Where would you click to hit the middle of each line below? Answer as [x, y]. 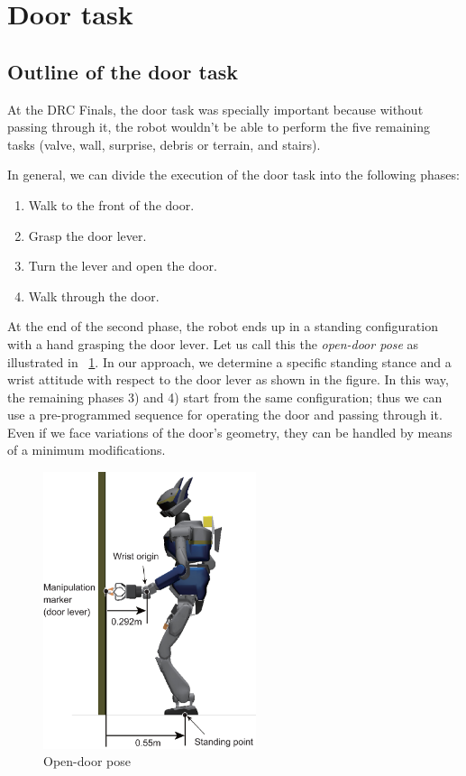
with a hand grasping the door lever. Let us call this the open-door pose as [213, 343]
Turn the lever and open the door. [123, 266]
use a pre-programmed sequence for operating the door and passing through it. [225, 415]
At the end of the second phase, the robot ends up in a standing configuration [223, 326]
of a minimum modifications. [87, 450]
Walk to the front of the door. [111, 204]
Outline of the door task [123, 71]
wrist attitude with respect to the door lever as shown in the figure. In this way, [228, 379]
